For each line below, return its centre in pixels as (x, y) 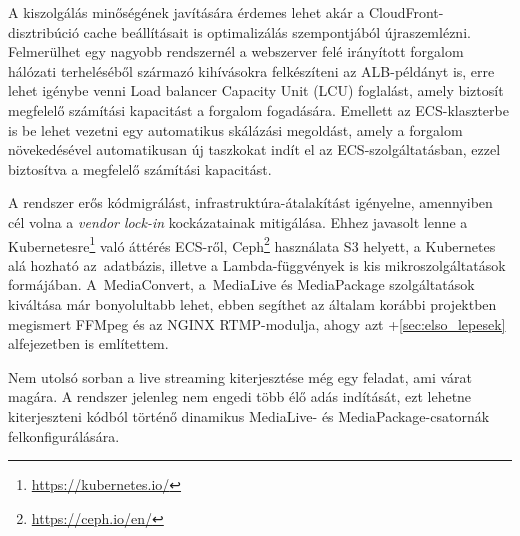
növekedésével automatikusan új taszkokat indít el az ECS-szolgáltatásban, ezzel (254, 149)
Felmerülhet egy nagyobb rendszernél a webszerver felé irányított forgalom (236, 51)
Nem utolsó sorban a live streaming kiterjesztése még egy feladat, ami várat (240, 376)
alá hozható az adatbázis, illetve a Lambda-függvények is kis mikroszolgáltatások (257, 264)
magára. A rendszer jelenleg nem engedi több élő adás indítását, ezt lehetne (240, 396)
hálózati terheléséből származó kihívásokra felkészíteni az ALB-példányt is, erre (251, 70)
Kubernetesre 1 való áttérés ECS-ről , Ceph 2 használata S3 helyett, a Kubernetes (252, 244)
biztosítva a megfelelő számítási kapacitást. (140, 168)
